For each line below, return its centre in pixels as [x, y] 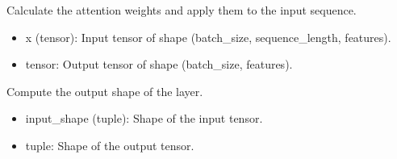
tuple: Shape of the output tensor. [110, 145]
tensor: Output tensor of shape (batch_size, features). [159, 64]
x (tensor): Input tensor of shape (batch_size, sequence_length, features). [208, 37]
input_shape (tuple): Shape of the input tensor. [144, 118]
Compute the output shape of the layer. [105, 91]
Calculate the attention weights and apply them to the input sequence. [182, 10]
